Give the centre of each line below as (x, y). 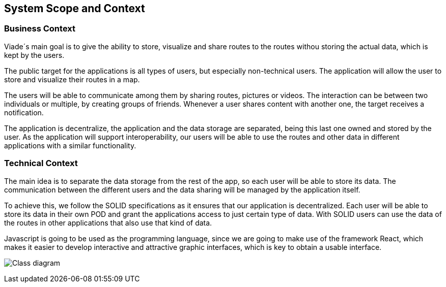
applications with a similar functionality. (70, 145)
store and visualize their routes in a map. (72, 79)
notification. (24, 112)
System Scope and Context (75, 8)
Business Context (40, 29)
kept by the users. (34, 55)
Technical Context (41, 163)
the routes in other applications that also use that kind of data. (108, 222)
